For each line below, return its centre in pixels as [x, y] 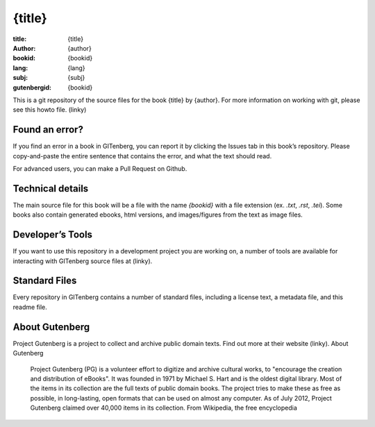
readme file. [30, 307]
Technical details [51, 189]
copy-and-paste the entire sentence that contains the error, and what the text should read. [142, 156]
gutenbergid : [32, 87]
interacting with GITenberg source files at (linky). [83, 261]
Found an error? [48, 129]
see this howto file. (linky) [50, 110]
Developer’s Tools [53, 235]
